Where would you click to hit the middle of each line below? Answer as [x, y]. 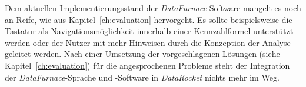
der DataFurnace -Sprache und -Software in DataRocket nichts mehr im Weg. [142, 77]
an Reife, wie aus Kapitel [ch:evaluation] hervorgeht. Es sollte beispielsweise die [149, 19]
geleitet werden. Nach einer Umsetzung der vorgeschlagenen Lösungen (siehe [142, 54]
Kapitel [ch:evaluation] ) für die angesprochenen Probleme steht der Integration [147, 65]
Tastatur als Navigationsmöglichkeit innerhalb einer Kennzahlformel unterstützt [149, 31]
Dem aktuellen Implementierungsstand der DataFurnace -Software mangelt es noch [153, 8]
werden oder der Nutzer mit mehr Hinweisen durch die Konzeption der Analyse [148, 42]
